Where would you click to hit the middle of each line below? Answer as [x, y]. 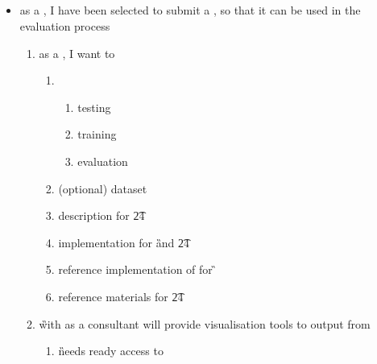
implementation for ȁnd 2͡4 [124, 242]
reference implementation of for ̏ [137, 269]
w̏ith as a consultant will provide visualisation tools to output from [205, 323]
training [97, 134]
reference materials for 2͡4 [121, 296]
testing [94, 107]
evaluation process [65, 25]
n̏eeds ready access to [111, 351]
